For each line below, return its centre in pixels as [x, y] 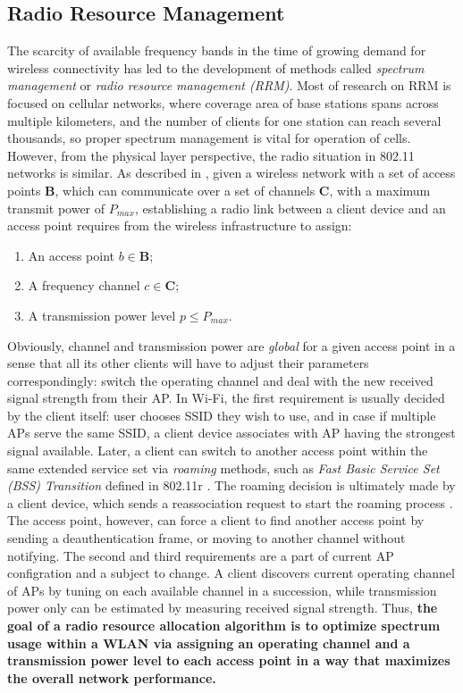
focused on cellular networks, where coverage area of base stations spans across [223, 102]
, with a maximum [380, 190]
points [24, 190]
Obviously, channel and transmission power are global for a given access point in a [231, 345]
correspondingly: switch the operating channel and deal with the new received [220, 380]
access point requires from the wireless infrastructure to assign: [180, 225]
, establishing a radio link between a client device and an [290, 208]
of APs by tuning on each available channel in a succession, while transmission [222, 590]
